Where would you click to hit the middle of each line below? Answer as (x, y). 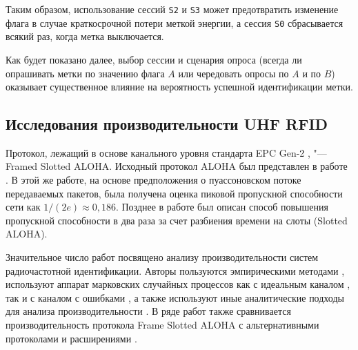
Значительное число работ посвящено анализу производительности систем (162, 257)
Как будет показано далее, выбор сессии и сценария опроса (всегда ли (154, 59)
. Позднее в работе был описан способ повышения (222, 207)
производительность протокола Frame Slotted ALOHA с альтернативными (162, 325)
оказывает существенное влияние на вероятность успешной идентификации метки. (179, 87)
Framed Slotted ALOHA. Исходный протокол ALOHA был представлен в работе (177, 166)
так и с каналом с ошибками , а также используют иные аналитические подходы (175, 297)
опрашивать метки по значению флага (85, 73)
